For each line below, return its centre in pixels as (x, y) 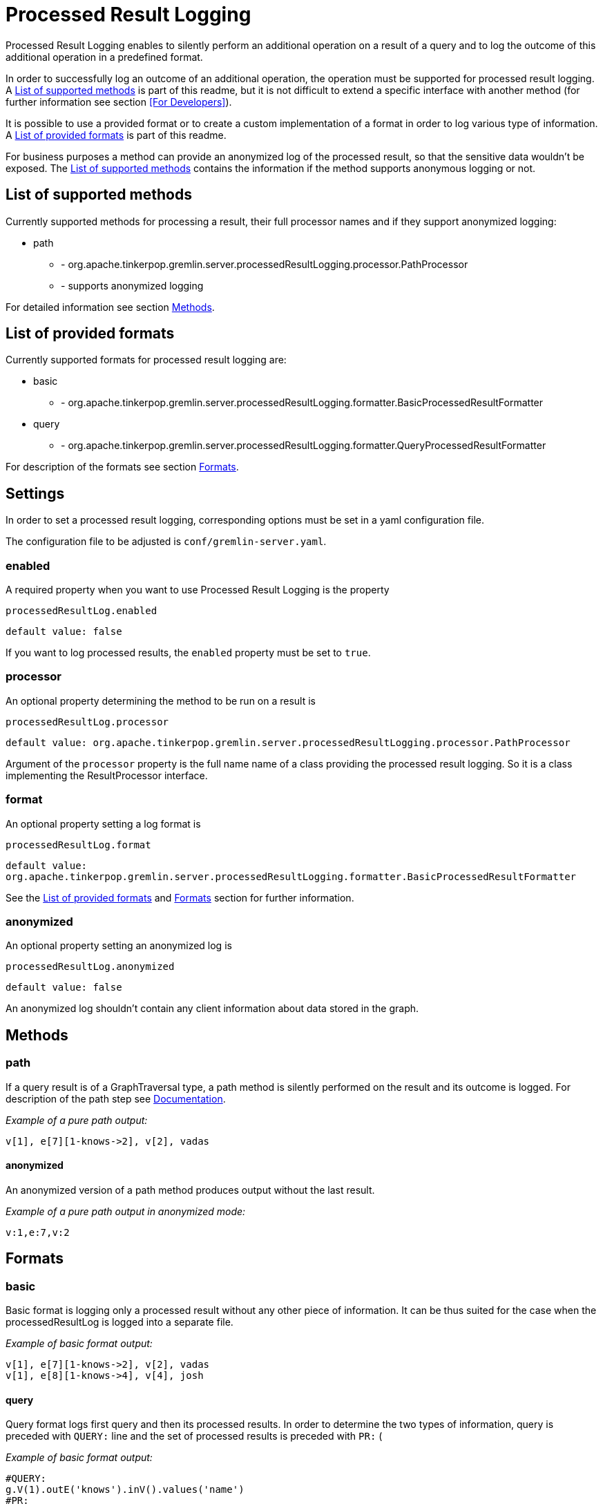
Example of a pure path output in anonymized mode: (126, 1211)
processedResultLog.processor (87, 722)
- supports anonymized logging (132, 285)
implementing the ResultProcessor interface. (107, 775)
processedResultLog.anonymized (90, 967)
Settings (35, 493)
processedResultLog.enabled (82, 611)
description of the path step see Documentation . (116, 1098)
